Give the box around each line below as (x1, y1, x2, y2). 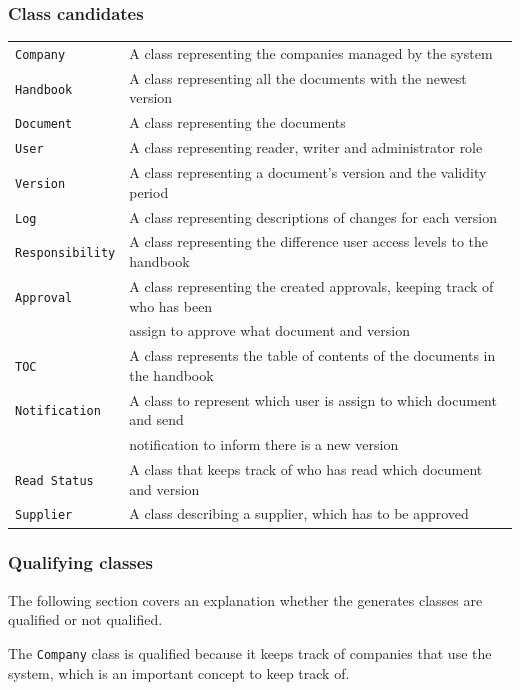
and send (129, 409, 184, 430)
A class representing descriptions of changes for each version (129, 206, 498, 227)
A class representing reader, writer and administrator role (129, 137, 483, 158)
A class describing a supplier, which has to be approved (129, 503, 469, 524)
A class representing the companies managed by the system (129, 43, 493, 63)
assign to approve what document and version (129, 320, 410, 341)
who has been (129, 295, 213, 316)
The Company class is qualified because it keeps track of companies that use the (8, 642, 492, 663)
